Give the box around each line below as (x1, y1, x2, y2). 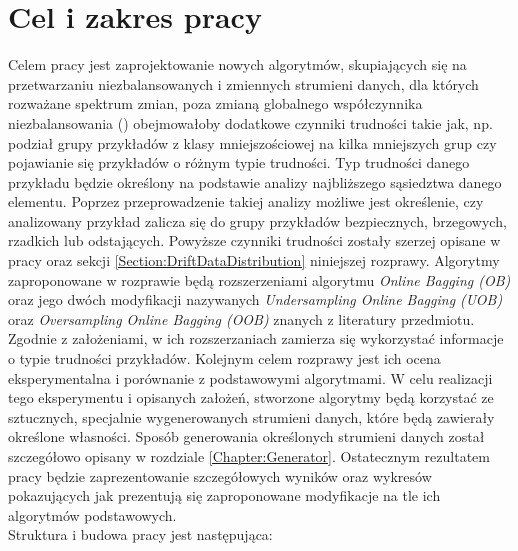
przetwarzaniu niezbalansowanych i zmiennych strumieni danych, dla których (8, 73, 479, 94)
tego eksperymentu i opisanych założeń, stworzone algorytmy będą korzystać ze (8, 387, 494, 408)
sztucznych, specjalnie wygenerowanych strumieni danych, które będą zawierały (8, 406, 495, 427)
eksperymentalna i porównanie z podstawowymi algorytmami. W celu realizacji (8, 367, 493, 388)
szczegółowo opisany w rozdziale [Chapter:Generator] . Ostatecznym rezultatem (8, 446, 490, 466)
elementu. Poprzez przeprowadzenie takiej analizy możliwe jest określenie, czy (8, 191, 484, 212)
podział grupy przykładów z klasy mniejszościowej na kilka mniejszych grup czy (8, 132, 497, 153)
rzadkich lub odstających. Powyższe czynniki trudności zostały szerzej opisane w (8, 230, 501, 251)
